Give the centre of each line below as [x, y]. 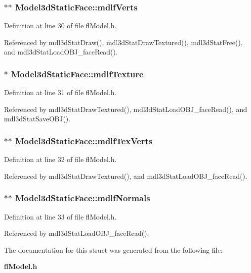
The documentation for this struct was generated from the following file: [113, 249]
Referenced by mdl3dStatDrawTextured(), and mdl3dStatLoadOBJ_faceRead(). [126, 176]
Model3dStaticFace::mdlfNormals [83, 198]
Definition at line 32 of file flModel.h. [60, 159]
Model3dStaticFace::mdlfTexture [77, 74]
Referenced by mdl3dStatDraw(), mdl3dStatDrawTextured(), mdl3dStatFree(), [123, 42]
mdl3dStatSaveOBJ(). [37, 119]
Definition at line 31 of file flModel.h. [60, 92]
